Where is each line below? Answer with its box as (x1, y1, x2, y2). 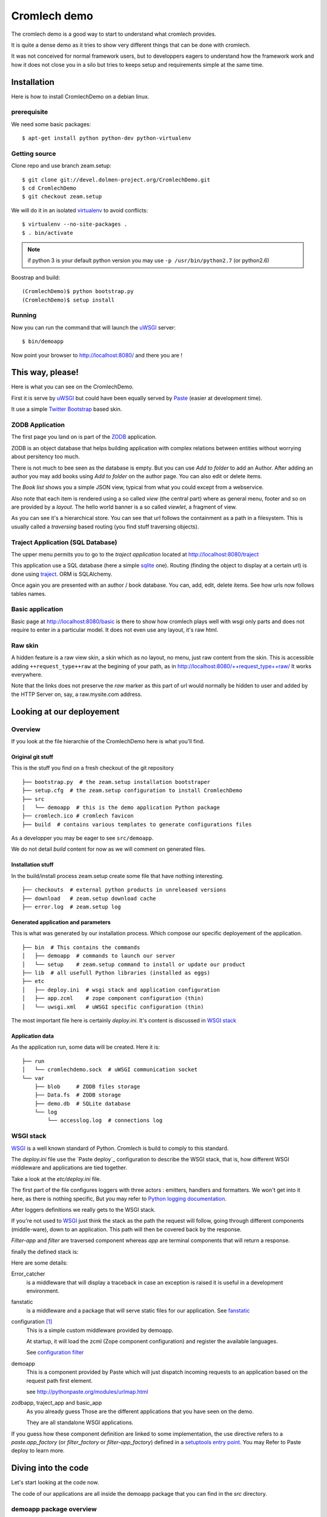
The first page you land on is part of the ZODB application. (11, 433, 157, 441)
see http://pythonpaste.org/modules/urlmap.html (26, 1388, 148, 1395)
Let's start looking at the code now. (11, 1479, 99, 1486)
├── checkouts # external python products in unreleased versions (22, 887, 226, 893)
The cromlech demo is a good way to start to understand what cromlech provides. (11, 30, 216, 38)
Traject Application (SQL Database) (11, 538, 117, 546)
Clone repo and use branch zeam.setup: (11, 162, 112, 169)
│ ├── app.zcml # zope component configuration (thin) (22, 995, 204, 1002)
